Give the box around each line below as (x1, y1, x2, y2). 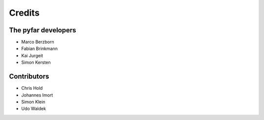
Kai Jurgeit (21, 52, 44, 58)
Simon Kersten (21, 59, 51, 66)
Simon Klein (21, 98, 45, 105)
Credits (9, 7, 40, 18)
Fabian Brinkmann (21, 46, 58, 51)
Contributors (9, 72, 49, 81)
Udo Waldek (21, 106, 46, 112)
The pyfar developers (9, 26, 76, 34)
